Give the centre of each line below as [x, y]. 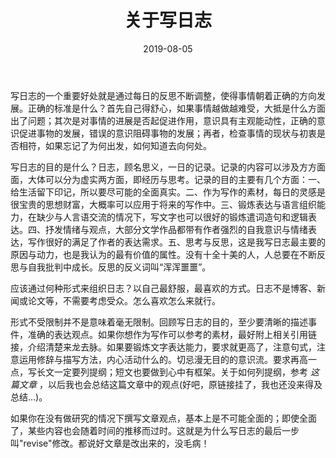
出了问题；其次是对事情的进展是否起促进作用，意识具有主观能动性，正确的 [163, 120]
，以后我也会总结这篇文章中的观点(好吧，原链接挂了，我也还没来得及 [180, 384]
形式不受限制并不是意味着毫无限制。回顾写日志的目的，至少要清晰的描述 [159, 322]
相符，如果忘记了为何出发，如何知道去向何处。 [115, 145]
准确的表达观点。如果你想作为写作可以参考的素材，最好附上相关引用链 [172, 334]
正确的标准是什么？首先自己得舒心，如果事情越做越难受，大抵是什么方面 [176, 108]
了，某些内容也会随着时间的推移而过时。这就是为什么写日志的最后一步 [155, 430]
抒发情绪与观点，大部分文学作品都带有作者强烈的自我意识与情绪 [176, 229]
